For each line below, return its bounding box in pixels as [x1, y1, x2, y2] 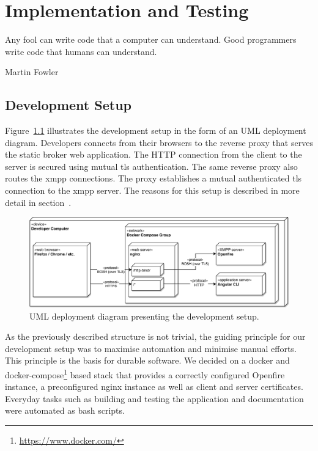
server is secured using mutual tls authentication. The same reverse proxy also [5, 159, 298, 172]
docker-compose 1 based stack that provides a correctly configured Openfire [5, 367, 285, 381]
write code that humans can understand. [5, 45, 157, 57]
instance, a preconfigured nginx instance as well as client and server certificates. [5, 380, 303, 393]
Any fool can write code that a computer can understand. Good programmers [5, 33, 297, 46]
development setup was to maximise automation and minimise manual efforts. [5, 342, 297, 354]
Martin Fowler [5, 65, 59, 78]
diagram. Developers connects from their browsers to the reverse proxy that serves [5, 136, 313, 148]
